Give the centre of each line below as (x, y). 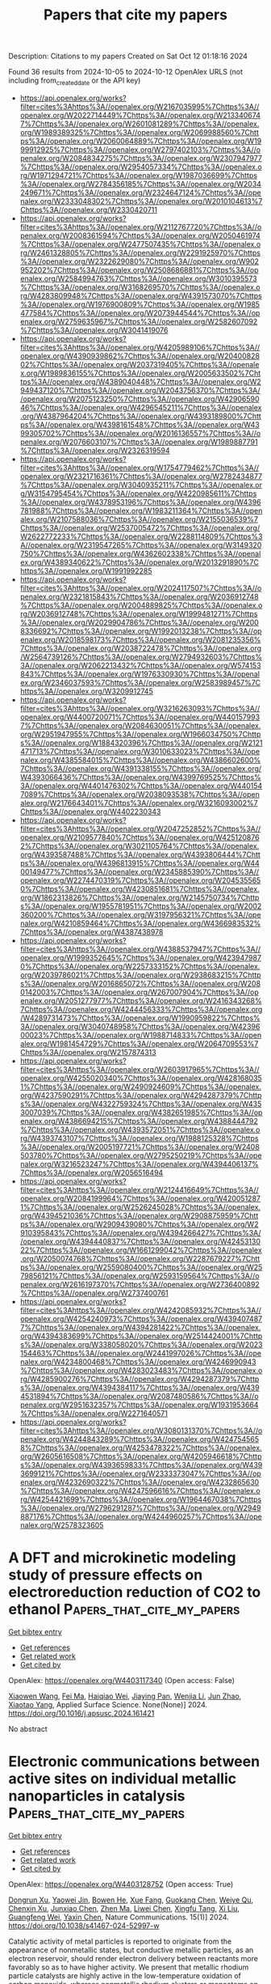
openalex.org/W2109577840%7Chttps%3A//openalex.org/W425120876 (140, 837)
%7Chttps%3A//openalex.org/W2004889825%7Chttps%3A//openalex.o (141, 605)
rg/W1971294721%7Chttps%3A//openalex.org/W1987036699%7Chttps (139, 175)
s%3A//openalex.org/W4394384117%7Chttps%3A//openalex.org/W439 (140, 1387)
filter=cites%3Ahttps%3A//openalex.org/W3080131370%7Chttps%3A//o (141, 1431)
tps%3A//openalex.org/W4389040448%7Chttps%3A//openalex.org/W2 (141, 381)
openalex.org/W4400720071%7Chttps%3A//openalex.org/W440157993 (140, 717)
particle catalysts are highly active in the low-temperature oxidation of (125, 1975)
